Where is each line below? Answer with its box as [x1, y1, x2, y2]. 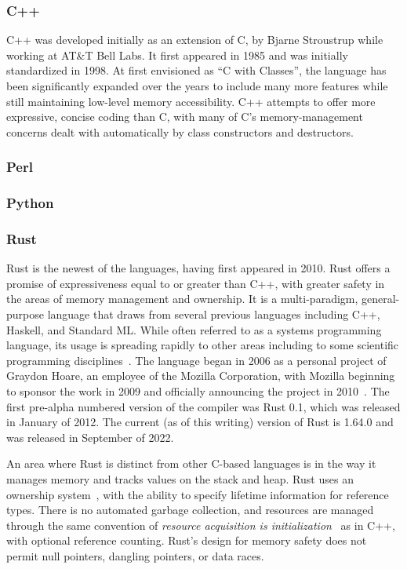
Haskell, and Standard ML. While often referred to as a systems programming [6, 321, 382, 337]
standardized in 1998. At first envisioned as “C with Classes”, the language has [6, 62, 387, 78]
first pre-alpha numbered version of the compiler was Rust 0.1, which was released [6, 398, 401, 414]
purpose [6, 306, 44, 323]
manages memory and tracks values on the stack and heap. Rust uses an [6, 471, 354, 487]
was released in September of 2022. [6, 429, 174, 445]
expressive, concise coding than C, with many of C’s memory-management [6, 108, 363, 125]
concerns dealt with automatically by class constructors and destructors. [6, 123, 354, 140]
